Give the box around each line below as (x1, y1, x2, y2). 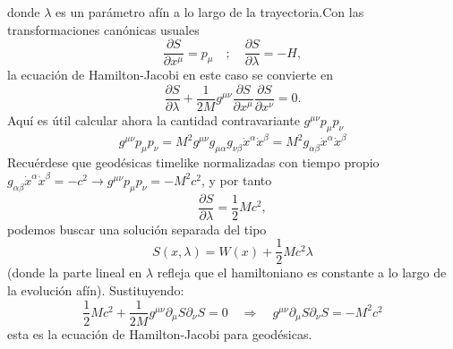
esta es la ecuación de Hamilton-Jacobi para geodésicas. (7, 324, 312, 343)
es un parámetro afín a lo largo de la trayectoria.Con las (56, 3, 364, 21)
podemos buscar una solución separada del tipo (7, 219, 267, 238)
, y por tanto (201, 170, 272, 189)
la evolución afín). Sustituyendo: (7, 280, 184, 299)
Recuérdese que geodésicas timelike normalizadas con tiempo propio (7, 153, 380, 172)
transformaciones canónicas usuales (7, 20, 200, 38)
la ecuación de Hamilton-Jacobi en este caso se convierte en (7, 65, 333, 84)
